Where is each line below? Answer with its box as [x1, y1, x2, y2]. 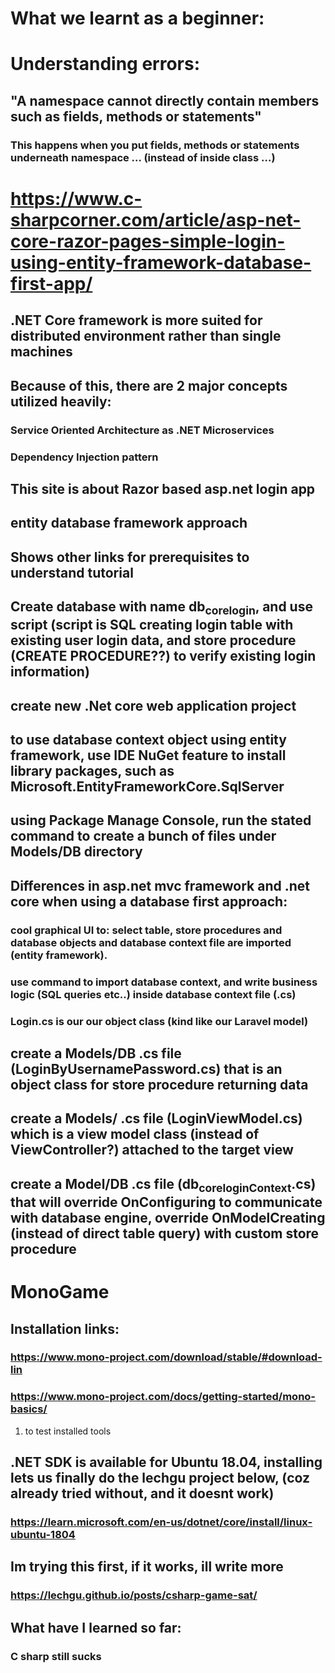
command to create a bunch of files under [10, 828, 277, 845]
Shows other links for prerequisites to [10, 548, 250, 566]
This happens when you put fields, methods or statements [10, 138, 300, 152]
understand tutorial [10, 564, 134, 581]
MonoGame [10, 1281, 110, 1304]
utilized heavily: [10, 393, 112, 410]
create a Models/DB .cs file [10, 1045, 182, 1062]
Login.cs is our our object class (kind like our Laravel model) [10, 1014, 309, 1028]
